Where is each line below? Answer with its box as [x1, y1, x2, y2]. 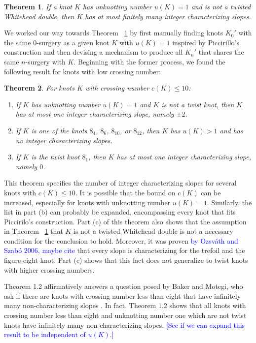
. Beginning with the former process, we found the [73, 56, 225, 66]
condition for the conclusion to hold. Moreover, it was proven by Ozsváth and [4, 235, 238, 246]
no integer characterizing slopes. [15, 135, 112, 145]
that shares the [198, 47, 244, 57]
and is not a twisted [191, 1, 251, 11]
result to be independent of [4, 329, 86, 340]
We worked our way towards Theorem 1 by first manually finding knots [4, 28, 223, 38]
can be [201, 187, 221, 197]
